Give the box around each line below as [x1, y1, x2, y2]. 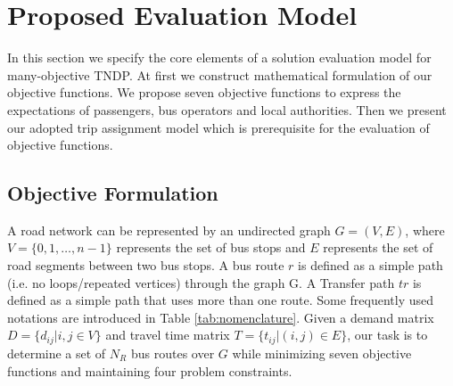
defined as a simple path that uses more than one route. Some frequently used [7, 291, 434, 309]
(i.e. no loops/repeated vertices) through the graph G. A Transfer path [7, 273, 395, 292]
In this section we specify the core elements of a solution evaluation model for [7, 48, 432, 67]
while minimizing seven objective [232, 343, 412, 362]
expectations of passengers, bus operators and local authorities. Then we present [7, 100, 447, 119]
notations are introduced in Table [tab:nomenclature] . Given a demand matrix [7, 308, 434, 326]
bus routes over [130, 343, 215, 362]
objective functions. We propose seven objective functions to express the [7, 83, 401, 102]
